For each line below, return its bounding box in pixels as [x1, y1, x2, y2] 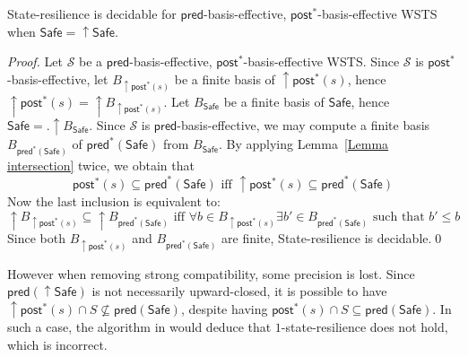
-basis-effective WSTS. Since [243, 52, 400, 71]
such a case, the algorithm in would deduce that [7, 318, 272, 336]
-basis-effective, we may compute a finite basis [177, 115, 430, 134]
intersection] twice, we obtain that [7, 156, 195, 175]
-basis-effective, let [7, 69, 108, 88]
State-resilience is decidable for [7, 4, 177, 22]
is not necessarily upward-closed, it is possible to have [91, 282, 387, 300]
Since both [7, 229, 65, 248]
